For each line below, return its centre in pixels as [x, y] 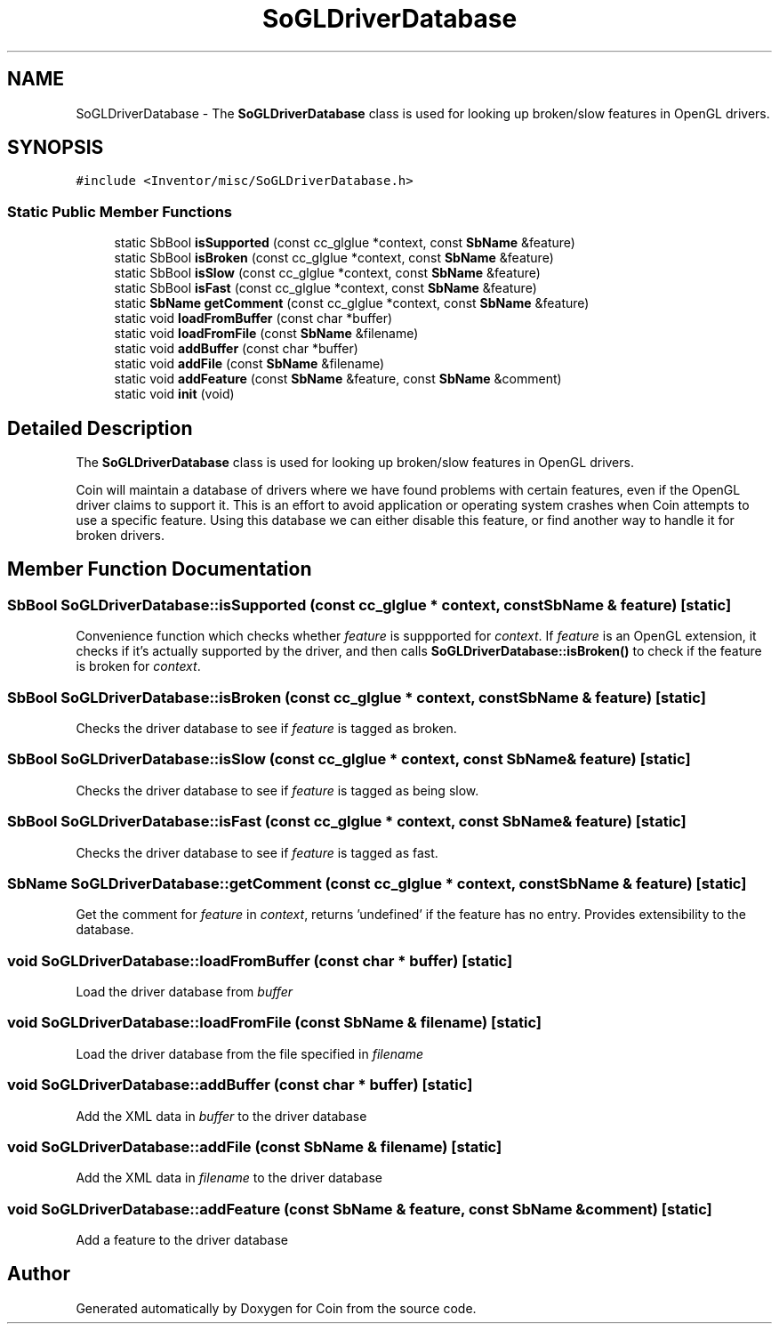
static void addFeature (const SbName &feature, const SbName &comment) [338, 379]
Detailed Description [100, 428]
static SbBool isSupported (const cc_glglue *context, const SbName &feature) [345, 243]
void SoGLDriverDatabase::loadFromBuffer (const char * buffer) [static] [260, 960]
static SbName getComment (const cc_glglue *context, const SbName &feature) [352, 303]
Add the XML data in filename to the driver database [229, 1178]
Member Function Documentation [160, 569]
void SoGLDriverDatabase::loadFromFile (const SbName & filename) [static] [275, 1023]
